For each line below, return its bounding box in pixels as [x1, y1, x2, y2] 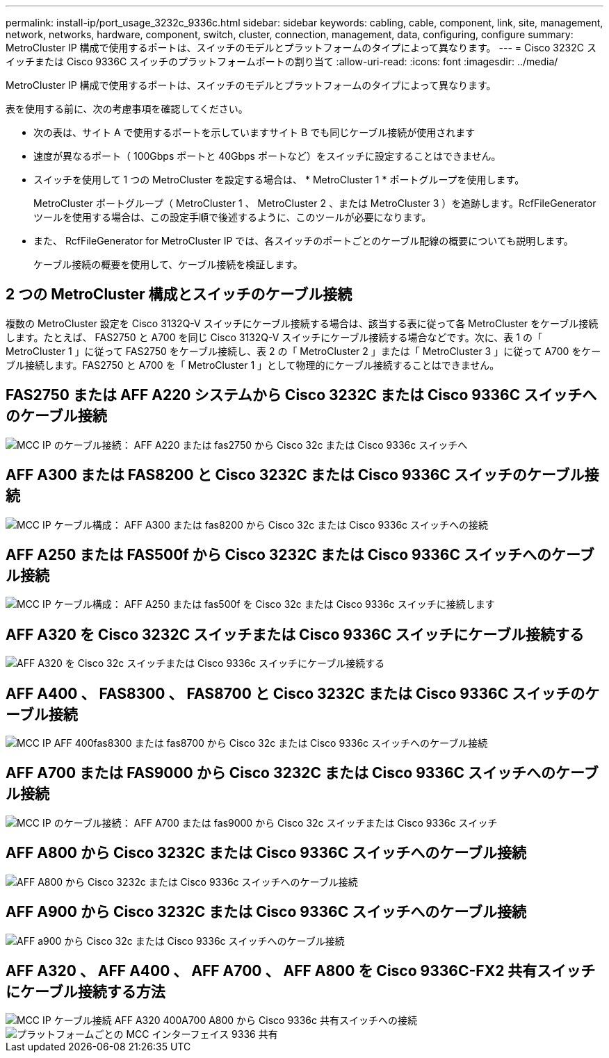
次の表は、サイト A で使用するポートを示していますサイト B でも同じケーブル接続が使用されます [33, 126, 476, 138]
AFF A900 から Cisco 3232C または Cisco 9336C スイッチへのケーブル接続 [6, 903, 526, 921]
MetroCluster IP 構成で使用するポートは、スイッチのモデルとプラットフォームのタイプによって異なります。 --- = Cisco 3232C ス [6, 42, 596, 53]
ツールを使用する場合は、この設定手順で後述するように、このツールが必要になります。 [33, 211, 432, 223]
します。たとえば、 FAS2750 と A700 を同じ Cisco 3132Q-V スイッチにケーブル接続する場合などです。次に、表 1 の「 [6, 331, 542, 343]
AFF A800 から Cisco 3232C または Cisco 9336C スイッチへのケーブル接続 [6, 844, 526, 862]
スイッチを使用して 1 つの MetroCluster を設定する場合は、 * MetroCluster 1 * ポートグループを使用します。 [33, 174, 525, 185]
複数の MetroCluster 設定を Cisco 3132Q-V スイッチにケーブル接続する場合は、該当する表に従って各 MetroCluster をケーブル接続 [6, 317, 599, 329]
